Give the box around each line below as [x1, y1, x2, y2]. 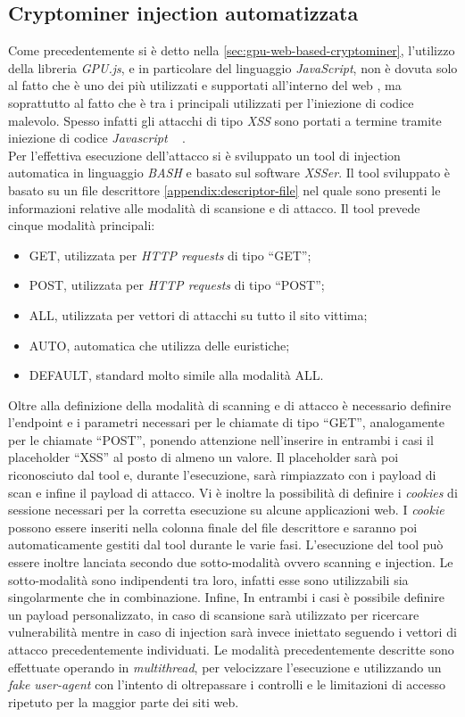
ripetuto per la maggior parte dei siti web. [8, 692, 239, 711]
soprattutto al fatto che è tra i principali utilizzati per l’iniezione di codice [8, 93, 414, 111]
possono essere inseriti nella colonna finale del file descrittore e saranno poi [8, 517, 418, 536]
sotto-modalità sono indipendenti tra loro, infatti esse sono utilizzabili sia [8, 570, 409, 589]
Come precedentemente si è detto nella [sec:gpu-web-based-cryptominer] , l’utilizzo [8, 41, 455, 60]
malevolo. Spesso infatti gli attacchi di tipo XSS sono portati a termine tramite [8, 111, 442, 129]
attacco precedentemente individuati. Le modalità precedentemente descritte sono [8, 640, 454, 659]
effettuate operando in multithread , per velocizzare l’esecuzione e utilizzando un [8, 657, 442, 676]
